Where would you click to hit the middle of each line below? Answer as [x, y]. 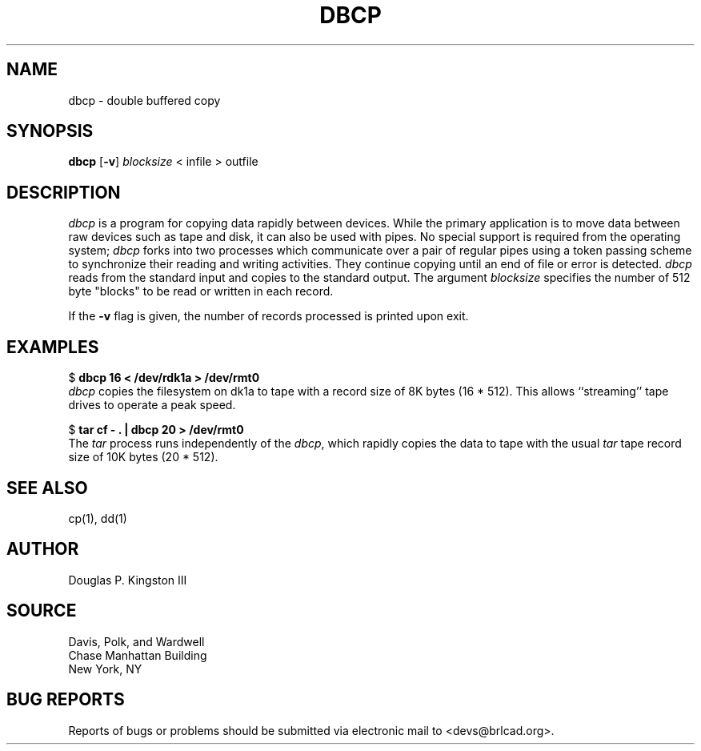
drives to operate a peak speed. [152, 405]
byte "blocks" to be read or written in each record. [201, 291]
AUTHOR [43, 549]
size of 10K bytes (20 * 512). [143, 457]
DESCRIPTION [64, 192]
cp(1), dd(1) [98, 518]
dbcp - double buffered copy [144, 100]
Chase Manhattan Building [138, 655]
